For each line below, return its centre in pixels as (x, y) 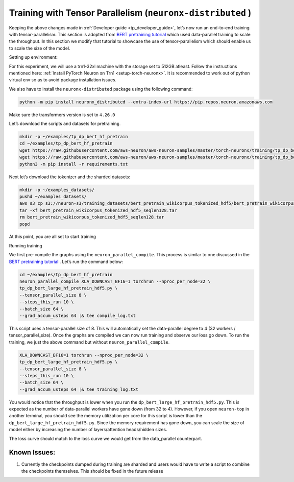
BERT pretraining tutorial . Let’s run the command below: (66, 262)
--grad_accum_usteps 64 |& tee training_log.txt (79, 389)
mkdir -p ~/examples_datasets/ (57, 190)
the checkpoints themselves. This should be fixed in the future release (92, 471)
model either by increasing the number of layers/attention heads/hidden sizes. (88, 430)
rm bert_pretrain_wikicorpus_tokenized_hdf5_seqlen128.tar (92, 217)
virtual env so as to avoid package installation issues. (63, 80)
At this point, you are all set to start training (52, 237)
